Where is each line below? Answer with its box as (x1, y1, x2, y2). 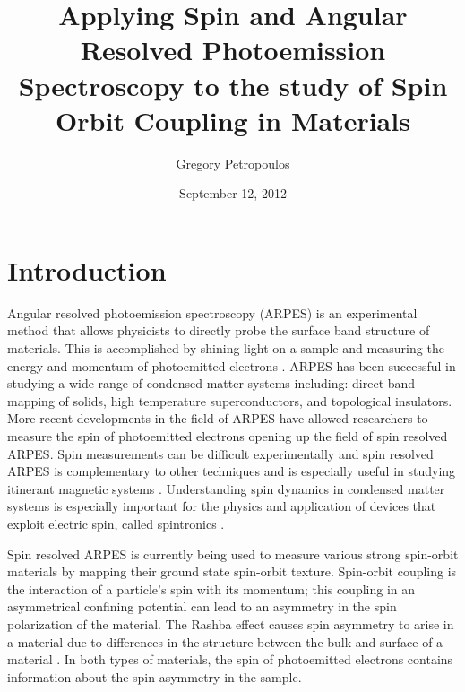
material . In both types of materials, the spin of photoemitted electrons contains (7, 650, 453, 669)
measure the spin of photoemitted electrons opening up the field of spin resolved (7, 426, 448, 445)
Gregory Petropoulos (176, 153, 290, 172)
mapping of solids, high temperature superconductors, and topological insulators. (7, 391, 452, 410)
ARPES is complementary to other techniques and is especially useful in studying (7, 462, 456, 480)
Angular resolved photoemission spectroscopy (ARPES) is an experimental (7, 303, 418, 322)
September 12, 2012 (179, 184, 287, 203)
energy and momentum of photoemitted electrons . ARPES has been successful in (7, 356, 456, 375)
